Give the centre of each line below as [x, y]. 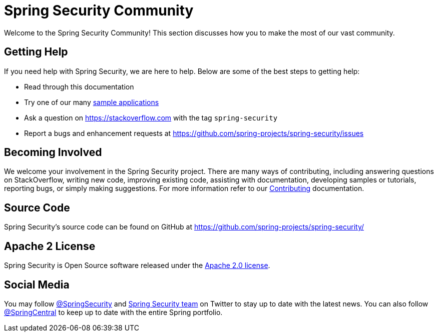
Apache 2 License [50, 246]
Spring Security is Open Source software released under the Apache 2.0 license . [137, 265]
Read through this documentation [79, 86]
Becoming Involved [53, 152]
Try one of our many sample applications [92, 102]
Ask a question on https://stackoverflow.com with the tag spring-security [151, 117]
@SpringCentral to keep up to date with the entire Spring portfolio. [113, 312]
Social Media [37, 284]
